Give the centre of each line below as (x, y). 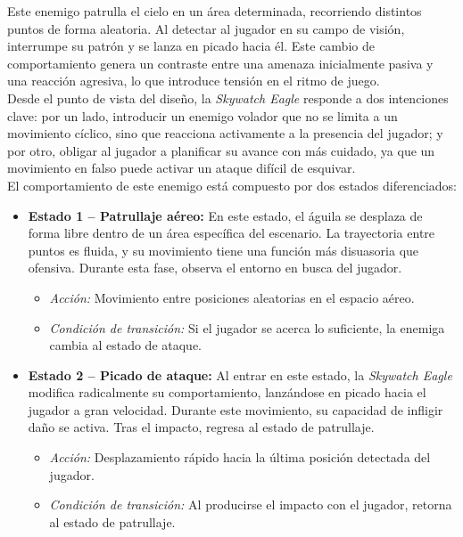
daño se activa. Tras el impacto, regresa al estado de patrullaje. (201, 427)
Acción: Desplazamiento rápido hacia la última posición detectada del (240, 457)
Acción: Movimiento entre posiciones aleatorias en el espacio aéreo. (232, 297)
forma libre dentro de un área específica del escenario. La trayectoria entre (231, 233)
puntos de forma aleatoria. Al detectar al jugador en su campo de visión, (206, 28)
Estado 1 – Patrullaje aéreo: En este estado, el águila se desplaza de (225, 215)
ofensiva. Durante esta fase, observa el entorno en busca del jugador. (215, 268)
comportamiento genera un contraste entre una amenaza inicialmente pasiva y (220, 63)
